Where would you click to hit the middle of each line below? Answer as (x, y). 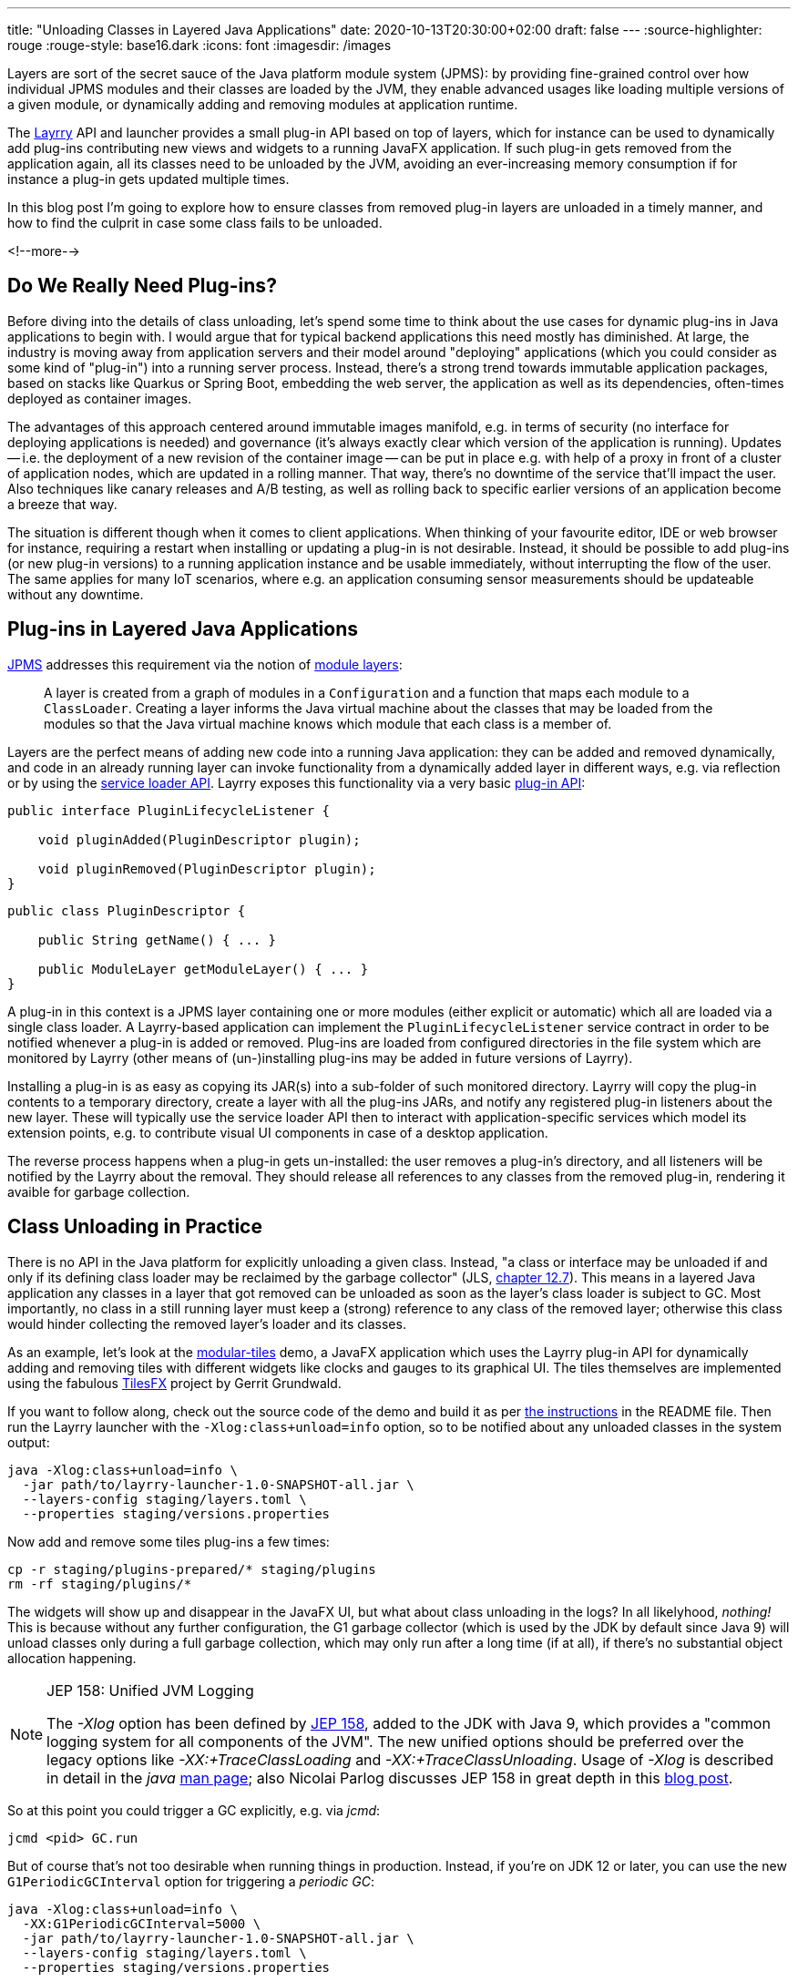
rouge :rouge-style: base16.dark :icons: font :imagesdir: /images (199, 45)
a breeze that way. (62, 504)
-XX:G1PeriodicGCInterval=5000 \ (142, 1923)
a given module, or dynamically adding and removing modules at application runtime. (263, 104)
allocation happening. (72, 1658)
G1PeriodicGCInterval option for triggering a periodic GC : (191, 1881)
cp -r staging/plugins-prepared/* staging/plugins (192, 1569)
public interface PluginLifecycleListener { (169, 810)
